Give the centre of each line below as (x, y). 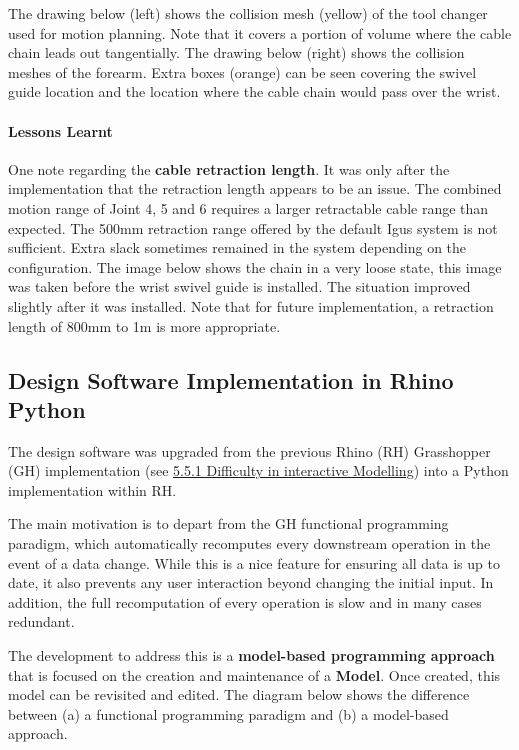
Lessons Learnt (60, 130)
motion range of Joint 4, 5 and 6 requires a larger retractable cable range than (248, 207)
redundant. (41, 621)
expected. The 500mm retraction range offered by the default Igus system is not (253, 227)
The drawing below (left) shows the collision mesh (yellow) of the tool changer (248, 13)
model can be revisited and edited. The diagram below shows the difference (239, 694)
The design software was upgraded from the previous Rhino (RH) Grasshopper (249, 450)
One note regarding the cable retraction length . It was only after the (229, 168)
